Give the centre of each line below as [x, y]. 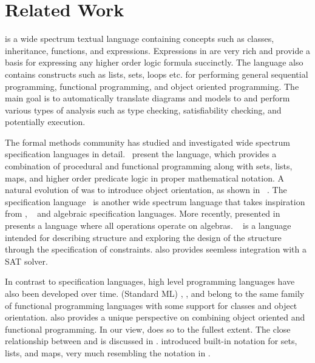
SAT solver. [26, 261]
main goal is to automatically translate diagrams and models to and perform [147, 98]
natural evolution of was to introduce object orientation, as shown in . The [146, 190]
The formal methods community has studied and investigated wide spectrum [147, 142]
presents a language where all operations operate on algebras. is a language [148, 226]
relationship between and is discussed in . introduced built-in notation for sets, [151, 341]
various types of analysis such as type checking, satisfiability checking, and [143, 110]
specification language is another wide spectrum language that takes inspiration [155, 201]
